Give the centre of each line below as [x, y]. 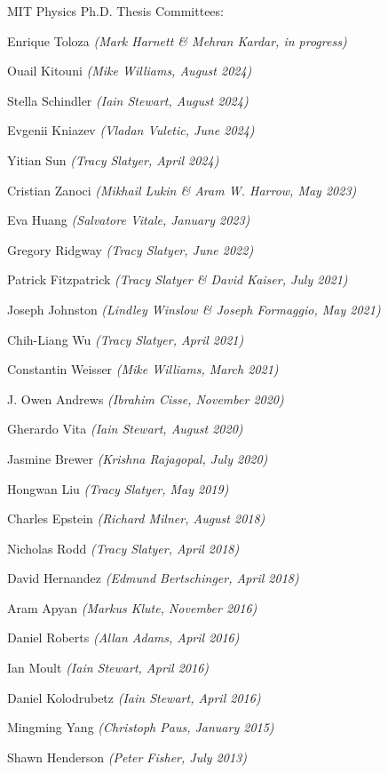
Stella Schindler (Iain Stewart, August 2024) [128, 100]
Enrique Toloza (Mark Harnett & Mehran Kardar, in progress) [177, 40]
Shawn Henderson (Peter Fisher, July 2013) [127, 757]
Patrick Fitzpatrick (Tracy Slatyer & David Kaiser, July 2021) [178, 279]
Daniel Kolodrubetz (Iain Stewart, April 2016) [134, 697]
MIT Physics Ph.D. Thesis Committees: [115, 11]
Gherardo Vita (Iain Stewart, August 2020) [125, 429]
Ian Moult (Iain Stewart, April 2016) [108, 668]
